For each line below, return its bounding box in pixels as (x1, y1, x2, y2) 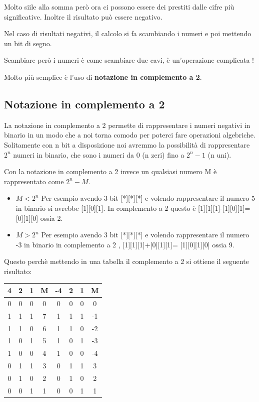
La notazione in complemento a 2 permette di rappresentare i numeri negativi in (4, 119, 250, 130)
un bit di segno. (4, 38, 52, 48)
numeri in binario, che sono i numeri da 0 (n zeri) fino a (13, 149, 184, 160)
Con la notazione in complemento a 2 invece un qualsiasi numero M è (4, 166, 217, 177)
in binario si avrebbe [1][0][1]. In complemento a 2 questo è (15, 202, 196, 213)
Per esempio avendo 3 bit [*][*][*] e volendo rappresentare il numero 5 (41, 193, 255, 203)
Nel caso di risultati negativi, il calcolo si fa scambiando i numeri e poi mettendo (4, 28, 251, 39)
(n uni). (207, 149, 231, 160)
